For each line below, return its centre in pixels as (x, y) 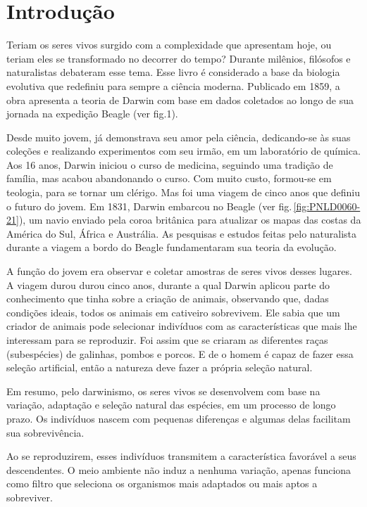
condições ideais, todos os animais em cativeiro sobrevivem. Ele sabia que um (173, 312)
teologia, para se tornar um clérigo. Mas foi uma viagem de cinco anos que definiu (183, 192)
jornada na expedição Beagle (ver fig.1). (92, 114)
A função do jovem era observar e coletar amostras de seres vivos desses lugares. (179, 271)
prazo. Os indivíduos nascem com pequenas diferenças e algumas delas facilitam (179, 418)
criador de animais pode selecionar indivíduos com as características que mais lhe (182, 326)
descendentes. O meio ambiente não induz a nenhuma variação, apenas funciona (179, 469)
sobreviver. (30, 497)
